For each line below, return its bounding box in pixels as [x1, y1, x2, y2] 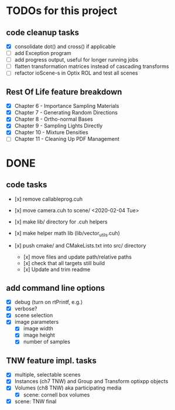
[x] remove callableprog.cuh [14, 195, 83, 202]
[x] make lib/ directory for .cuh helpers [14, 218, 108, 225]
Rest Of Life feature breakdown [6, 87, 122, 97]
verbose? [14, 305, 37, 312]
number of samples [23, 338, 70, 345]
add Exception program [14, 50, 71, 57]
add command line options [6, 283, 105, 293]
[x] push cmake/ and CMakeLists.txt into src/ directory [14, 242, 146, 249]
